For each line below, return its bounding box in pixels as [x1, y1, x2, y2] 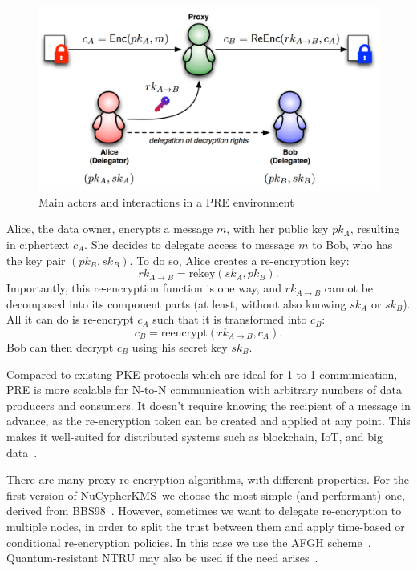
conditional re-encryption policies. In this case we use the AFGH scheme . [6, 533, 371, 550]
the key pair [6, 251, 66, 268]
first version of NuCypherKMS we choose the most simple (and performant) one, [6, 486, 405, 503]
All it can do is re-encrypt [6, 311, 134, 328]
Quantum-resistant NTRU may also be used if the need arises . [6, 549, 318, 566]
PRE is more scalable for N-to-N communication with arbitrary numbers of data [6, 381, 402, 398]
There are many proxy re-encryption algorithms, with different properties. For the [6, 471, 410, 488]
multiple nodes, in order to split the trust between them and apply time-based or [6, 517, 405, 534]
